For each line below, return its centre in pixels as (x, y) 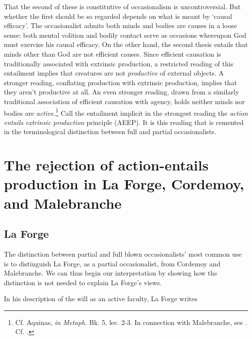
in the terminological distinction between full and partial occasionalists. (110, 131)
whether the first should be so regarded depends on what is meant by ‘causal (118, 16)
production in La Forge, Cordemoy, (124, 184)
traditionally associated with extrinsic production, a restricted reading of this (119, 63)
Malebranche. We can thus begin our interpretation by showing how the (111, 273)
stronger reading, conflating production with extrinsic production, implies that (120, 82)
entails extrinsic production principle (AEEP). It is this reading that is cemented (124, 122)
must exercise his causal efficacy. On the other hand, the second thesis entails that (126, 44)
